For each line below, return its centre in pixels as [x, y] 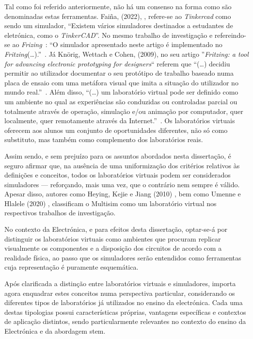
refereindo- [230, 35]
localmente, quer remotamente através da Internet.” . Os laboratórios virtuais [120, 121]
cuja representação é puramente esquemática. [71, 267]
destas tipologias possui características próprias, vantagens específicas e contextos [125, 312]
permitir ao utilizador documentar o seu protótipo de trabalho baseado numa [119, 73]
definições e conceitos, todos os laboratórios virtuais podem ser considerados [118, 175]
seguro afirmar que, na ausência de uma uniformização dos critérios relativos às [122, 165]
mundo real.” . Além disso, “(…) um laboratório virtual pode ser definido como [121, 92]
